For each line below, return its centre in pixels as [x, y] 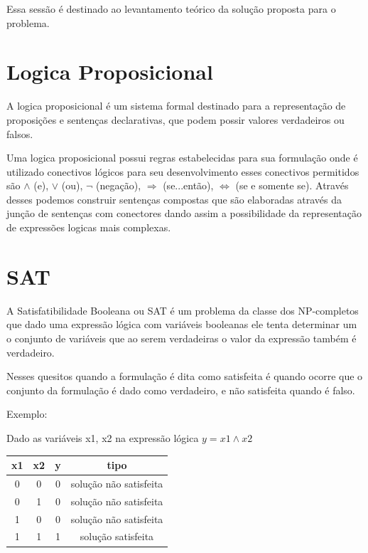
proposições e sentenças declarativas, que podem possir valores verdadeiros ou [175, 119]
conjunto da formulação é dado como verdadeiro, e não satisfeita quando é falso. [181, 390]
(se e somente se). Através [292, 185]
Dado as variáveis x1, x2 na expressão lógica [103, 437]
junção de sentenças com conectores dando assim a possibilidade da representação [184, 213]
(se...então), [188, 185]
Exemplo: [27, 414]
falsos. [20, 133]
